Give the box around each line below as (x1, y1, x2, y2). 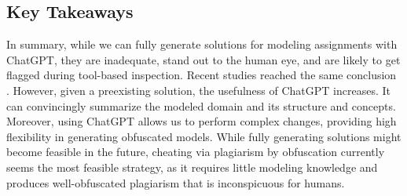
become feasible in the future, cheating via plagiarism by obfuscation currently (6, 143, 385, 160)
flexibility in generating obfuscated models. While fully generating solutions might (6, 128, 401, 144)
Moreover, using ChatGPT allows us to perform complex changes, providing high (6, 113, 397, 129)
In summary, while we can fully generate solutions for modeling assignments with (6, 36, 398, 53)
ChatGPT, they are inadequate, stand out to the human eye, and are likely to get (6, 51, 401, 67)
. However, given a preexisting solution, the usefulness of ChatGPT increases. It (6, 82, 390, 98)
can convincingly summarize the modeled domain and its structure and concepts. (6, 97, 396, 114)
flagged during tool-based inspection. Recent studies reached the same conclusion (6, 67, 397, 83)
